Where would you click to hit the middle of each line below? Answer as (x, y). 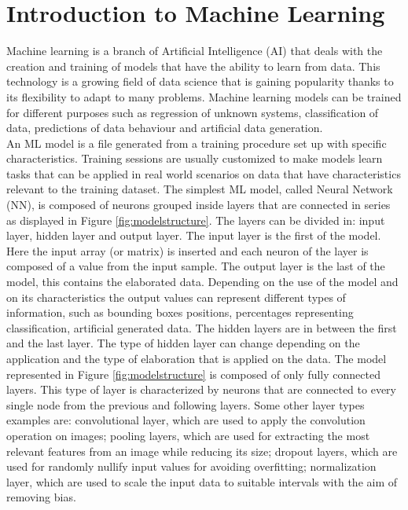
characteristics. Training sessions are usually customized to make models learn (195, 158)
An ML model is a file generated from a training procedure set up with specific (197, 143)
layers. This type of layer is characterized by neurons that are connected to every (201, 389)
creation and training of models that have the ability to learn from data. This (193, 66)
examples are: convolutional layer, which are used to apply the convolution (186, 420)
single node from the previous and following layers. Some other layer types (186, 404)
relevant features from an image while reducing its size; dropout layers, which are (202, 451)
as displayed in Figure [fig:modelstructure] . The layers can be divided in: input (196, 220)
